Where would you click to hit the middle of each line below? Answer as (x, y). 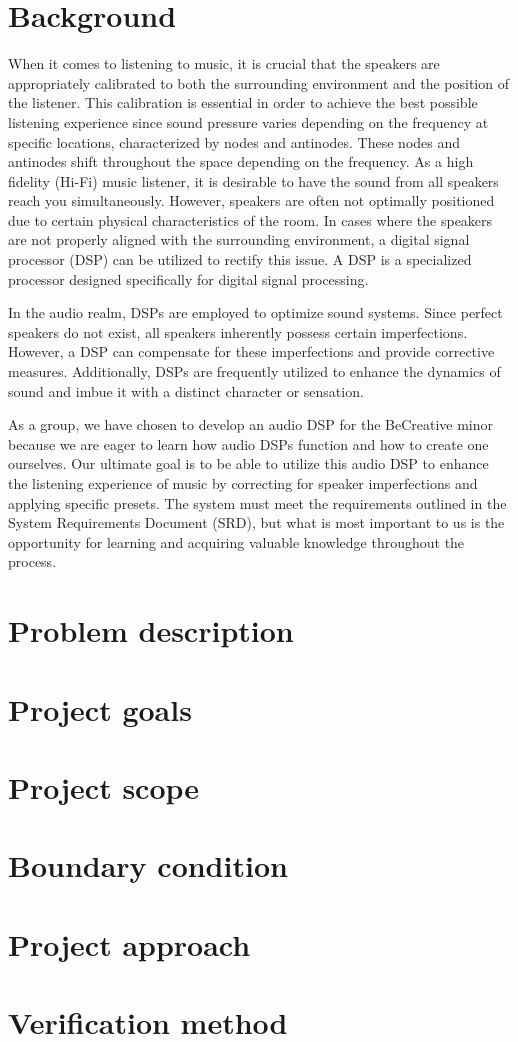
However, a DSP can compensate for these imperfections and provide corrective (251, 351)
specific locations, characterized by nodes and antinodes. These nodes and (234, 141)
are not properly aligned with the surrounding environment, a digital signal (239, 239)
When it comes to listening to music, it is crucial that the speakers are (224, 63)
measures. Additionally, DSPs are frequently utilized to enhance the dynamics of (254, 371)
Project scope (104, 786)
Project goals (100, 708)
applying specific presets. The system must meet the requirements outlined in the (257, 502)
